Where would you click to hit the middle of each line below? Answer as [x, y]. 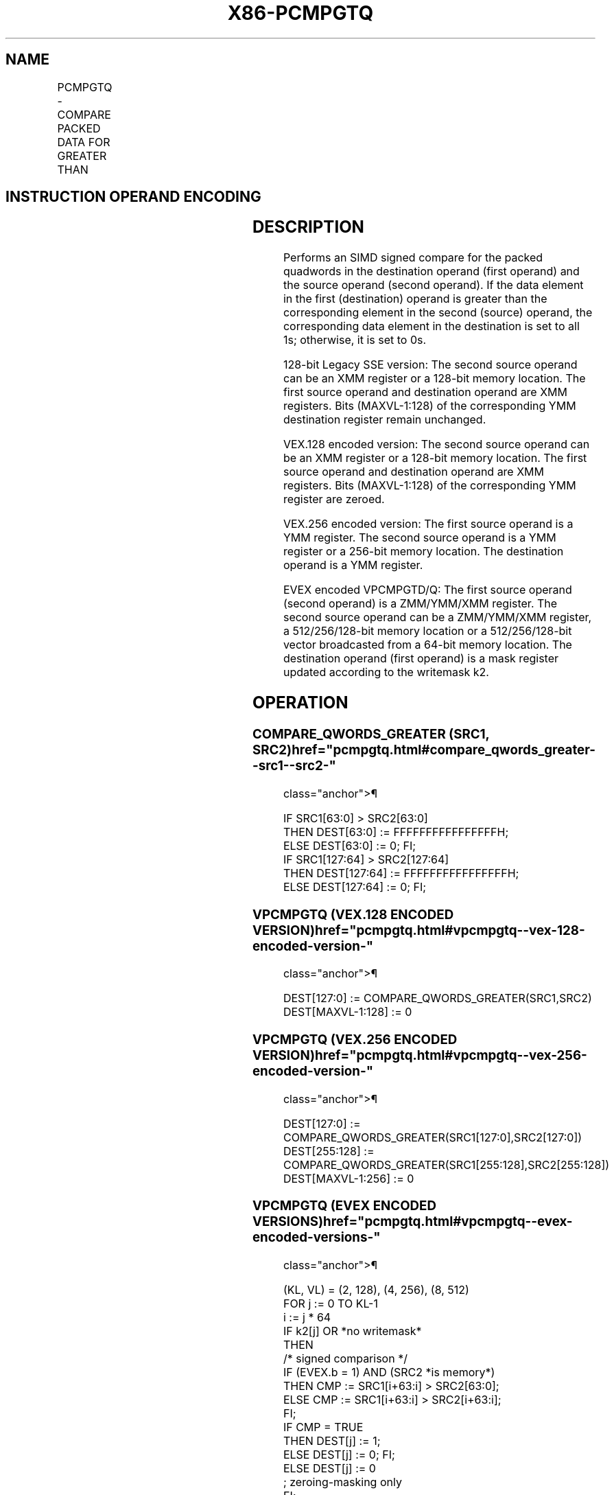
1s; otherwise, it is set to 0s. [355, 340]
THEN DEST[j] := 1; [332, 1441]
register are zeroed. [334, 499]
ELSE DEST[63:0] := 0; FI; [350, 845]
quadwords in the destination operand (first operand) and [431, 271]
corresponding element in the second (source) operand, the [438, 313]
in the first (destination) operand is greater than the [415, 299]
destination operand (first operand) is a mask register [421, 659]
